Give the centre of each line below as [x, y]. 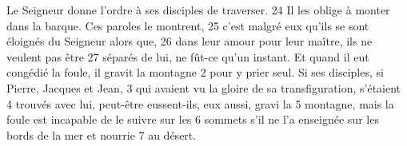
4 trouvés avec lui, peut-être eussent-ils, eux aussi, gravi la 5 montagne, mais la [200, 103]
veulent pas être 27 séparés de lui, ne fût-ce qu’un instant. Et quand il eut [188, 56]
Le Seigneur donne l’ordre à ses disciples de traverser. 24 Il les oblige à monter [198, 10]
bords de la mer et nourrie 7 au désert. [102, 134]
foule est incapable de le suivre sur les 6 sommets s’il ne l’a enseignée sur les [193, 119]
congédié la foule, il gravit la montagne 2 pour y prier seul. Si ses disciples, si [195, 72]
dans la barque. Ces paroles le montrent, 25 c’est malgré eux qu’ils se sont [188, 25]
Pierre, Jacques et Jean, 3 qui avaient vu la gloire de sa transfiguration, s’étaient [204, 87]
